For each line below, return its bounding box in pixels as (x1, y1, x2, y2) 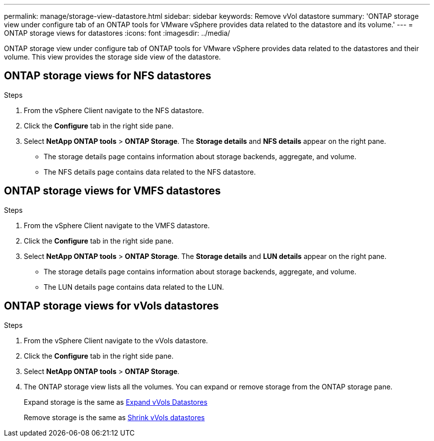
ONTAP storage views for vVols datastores (4, 300, 219, 313)
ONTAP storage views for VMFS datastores (4, 185, 221, 197)
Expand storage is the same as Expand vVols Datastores (24, 397, 208, 406)
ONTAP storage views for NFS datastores (4, 69, 212, 82)
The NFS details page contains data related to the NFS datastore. (44, 167, 256, 176)
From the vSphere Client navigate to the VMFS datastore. (24, 221, 210, 230)
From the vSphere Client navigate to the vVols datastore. (24, 336, 208, 345)
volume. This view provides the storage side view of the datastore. (4, 53, 221, 61)
